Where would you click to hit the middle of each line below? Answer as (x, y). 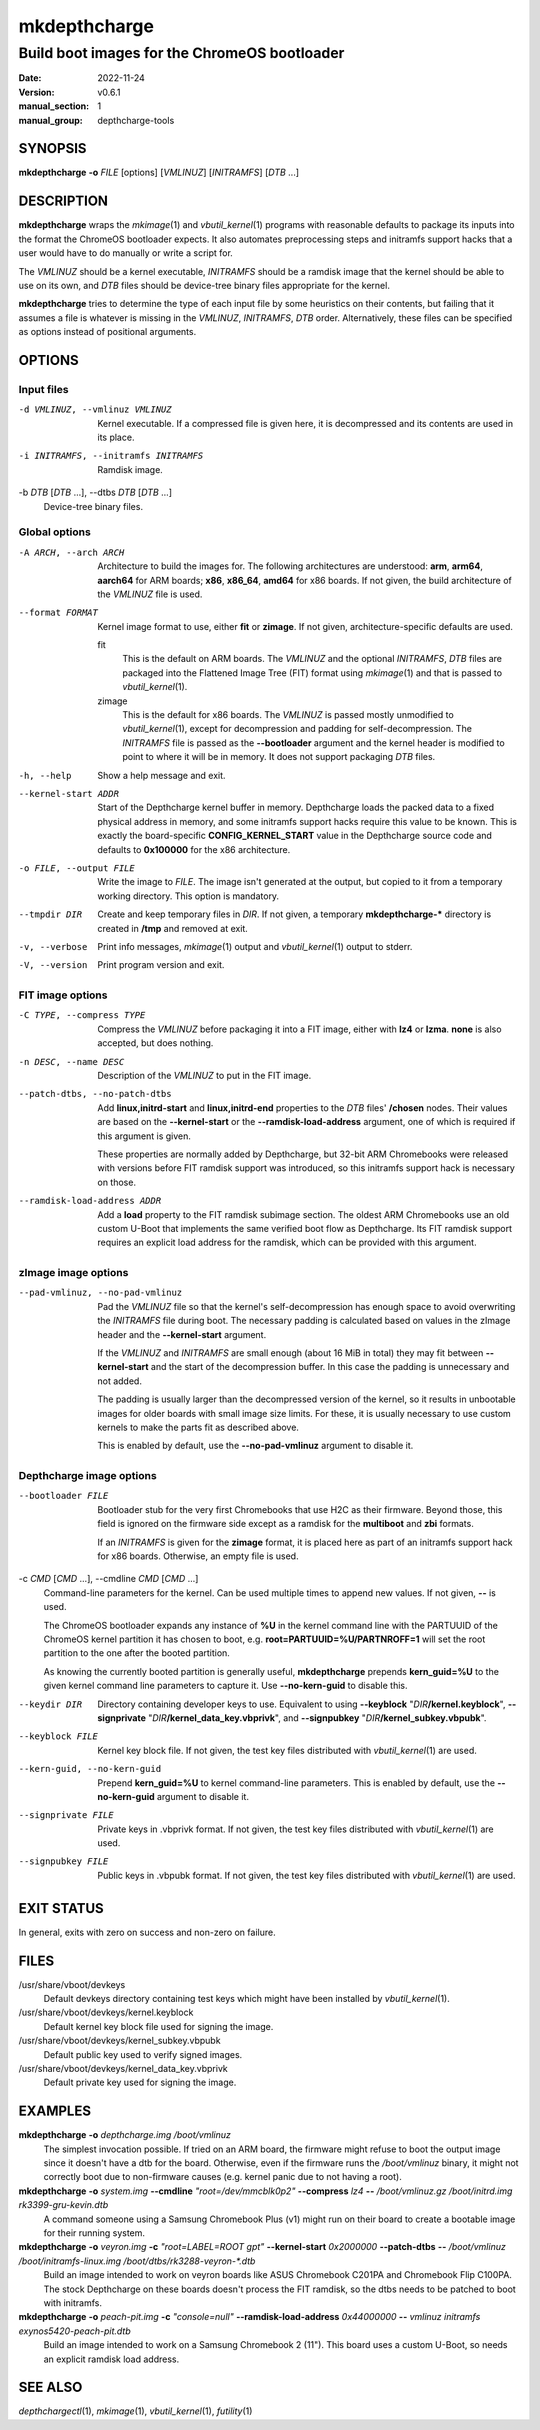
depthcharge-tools (136, 120)
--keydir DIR (50, 1704)
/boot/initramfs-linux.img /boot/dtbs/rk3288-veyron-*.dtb (137, 2261)
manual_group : (51, 120)
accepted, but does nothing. (155, 1043)
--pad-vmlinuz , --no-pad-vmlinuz (100, 1293)
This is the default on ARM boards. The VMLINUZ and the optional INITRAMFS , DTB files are (312, 659)
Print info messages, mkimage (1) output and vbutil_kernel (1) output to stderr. (255, 946)
